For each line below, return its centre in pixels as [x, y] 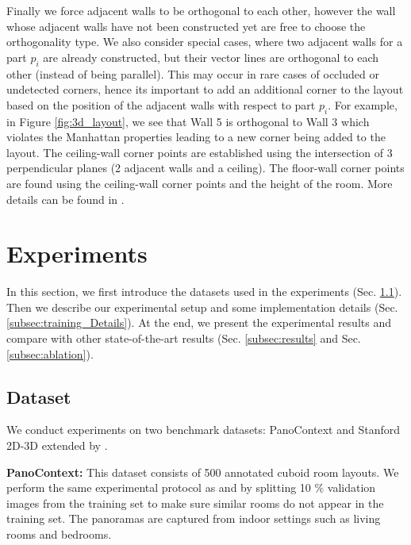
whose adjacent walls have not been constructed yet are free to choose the [186, 26]
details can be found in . [65, 199]
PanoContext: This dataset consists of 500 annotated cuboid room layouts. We [203, 472]
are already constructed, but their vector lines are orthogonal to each [211, 57]
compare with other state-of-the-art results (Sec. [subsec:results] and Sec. [184, 338]
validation [351, 487]
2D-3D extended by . [57, 445]
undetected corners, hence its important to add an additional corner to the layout [205, 89]
